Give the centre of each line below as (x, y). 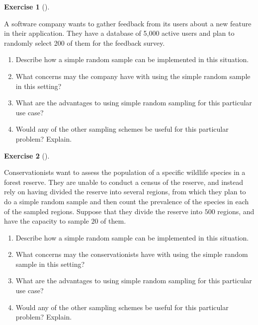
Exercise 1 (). (27, 6)
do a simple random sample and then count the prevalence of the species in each (127, 201)
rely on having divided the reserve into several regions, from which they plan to (125, 192)
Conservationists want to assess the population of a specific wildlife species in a (125, 172)
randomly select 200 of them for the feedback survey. (85, 42)
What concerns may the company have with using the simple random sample (133, 76)
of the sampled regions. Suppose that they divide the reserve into (103, 211)
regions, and (236, 211)
